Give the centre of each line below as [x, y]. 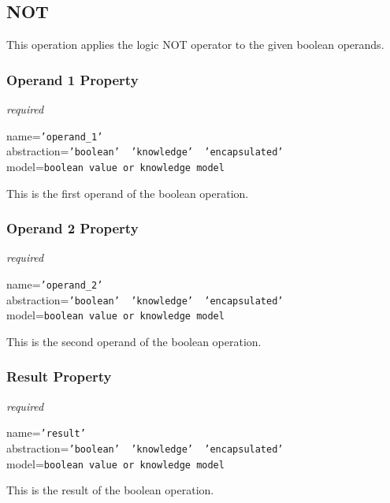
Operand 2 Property [72, 228]
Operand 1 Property [72, 79]
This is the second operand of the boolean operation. [134, 341]
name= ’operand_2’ [55, 283]
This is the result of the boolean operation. [110, 490]
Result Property [59, 376]
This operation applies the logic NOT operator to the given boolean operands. [195, 45]
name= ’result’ [46, 432]
